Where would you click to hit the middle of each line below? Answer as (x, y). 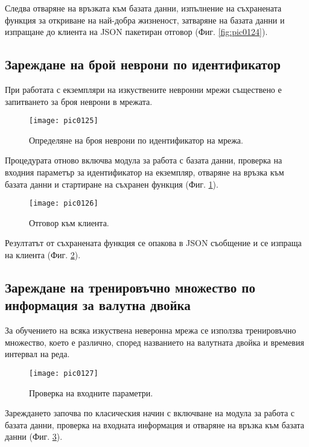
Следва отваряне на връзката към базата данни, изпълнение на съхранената (143, 8)
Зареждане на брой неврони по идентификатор (143, 64)
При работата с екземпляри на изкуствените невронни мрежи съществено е (143, 89)
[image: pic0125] (64, 121)
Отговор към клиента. (69, 222)
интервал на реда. (37, 354)
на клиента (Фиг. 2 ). (43, 255)
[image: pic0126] (64, 204)
